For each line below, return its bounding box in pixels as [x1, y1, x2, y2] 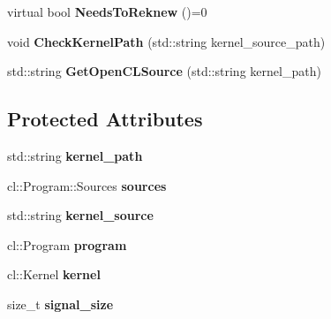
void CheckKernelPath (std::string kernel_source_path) [7, 32, 326, 50]
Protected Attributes [7, 105, 203, 133]
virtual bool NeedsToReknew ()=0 [7, 3, 207, 20]
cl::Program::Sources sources [7, 176, 167, 194]
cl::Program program [7, 235, 127, 254]
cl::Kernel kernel [7, 265, 101, 284]
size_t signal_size [7, 294, 114, 313]
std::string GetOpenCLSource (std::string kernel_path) [7, 62, 321, 80]
